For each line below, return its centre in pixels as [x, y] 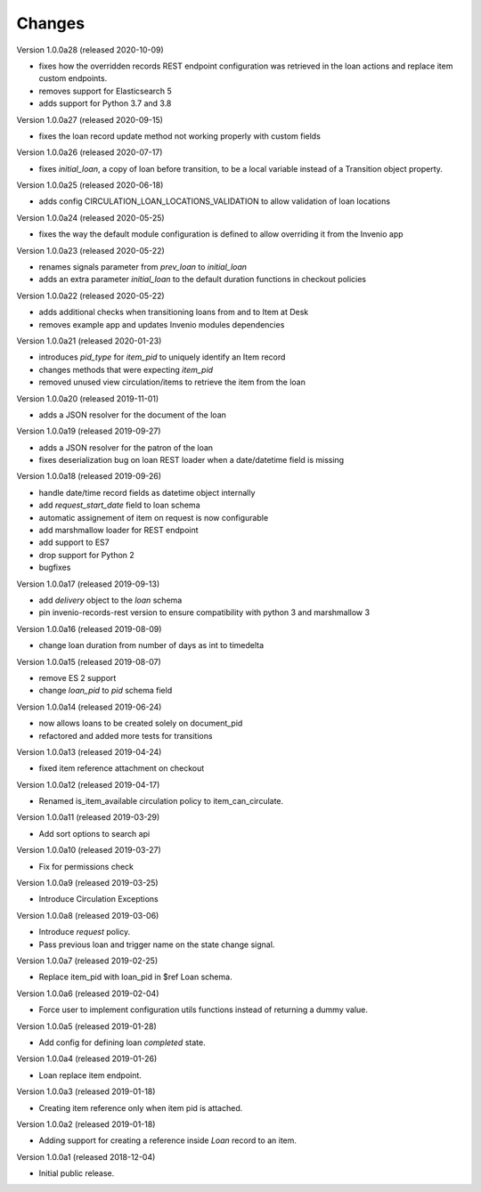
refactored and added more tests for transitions [126, 735]
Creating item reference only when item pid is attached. [141, 1107]
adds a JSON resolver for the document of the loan [133, 415]
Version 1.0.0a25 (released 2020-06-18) [90, 185]
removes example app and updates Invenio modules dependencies [162, 324]
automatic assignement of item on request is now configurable [154, 517]
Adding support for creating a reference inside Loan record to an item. [168, 1140]
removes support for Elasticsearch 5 [106, 91]
